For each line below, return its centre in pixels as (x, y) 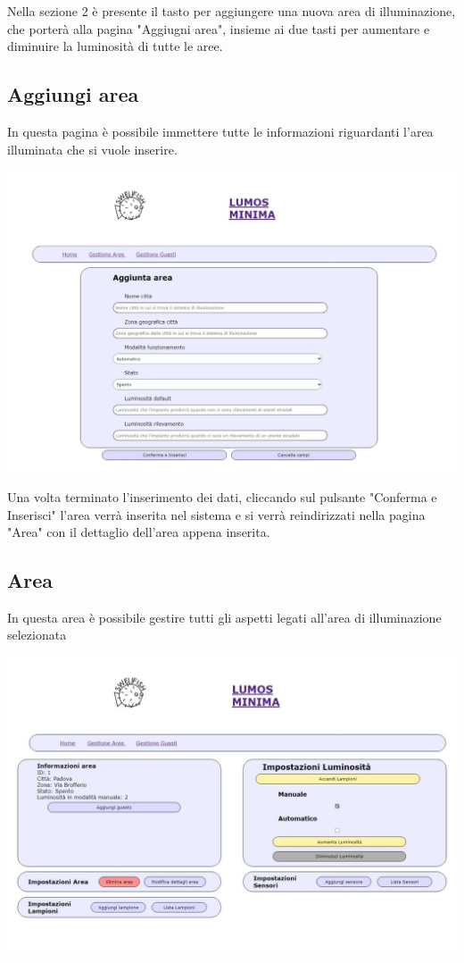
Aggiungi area (73, 94)
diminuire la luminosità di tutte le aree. (115, 46)
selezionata (37, 635)
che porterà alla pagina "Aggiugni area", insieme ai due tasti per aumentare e (219, 28)
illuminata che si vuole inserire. (92, 149)
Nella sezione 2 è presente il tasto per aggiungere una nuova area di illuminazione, (232, 11)
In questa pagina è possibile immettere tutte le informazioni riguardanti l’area (220, 131)
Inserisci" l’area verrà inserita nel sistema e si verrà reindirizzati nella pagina (216, 514)
